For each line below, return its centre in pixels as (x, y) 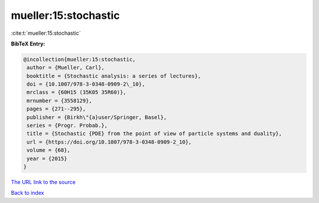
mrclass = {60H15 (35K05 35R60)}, (77, 92)
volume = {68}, (49, 150)
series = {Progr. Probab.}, (67, 126)
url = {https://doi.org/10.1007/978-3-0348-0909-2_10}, (109, 142)
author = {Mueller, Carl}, (66, 68)
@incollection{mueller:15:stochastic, (79, 59)
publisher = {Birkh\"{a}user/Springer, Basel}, (97, 117)
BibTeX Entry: (28, 44)
